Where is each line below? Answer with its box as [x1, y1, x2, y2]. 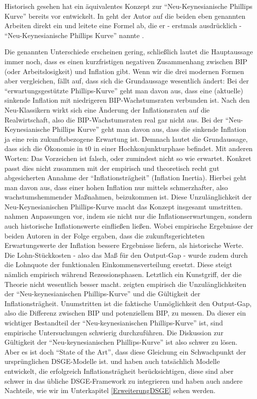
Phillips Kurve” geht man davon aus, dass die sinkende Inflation [52, 124, 247, 134]
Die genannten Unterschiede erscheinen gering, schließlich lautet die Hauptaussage [4, 46, 253, 57]
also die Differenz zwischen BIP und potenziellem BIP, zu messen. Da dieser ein [4, 308, 246, 318]
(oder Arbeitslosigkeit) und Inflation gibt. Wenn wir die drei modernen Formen [4, 66, 244, 76]
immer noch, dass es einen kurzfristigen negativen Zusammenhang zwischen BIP [4, 56, 248, 66]
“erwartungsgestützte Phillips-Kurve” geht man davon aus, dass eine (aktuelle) [4, 85, 243, 95]
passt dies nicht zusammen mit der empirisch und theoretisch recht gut [4, 162, 219, 173]
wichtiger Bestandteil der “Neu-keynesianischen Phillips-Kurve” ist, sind [4, 318, 223, 327]
